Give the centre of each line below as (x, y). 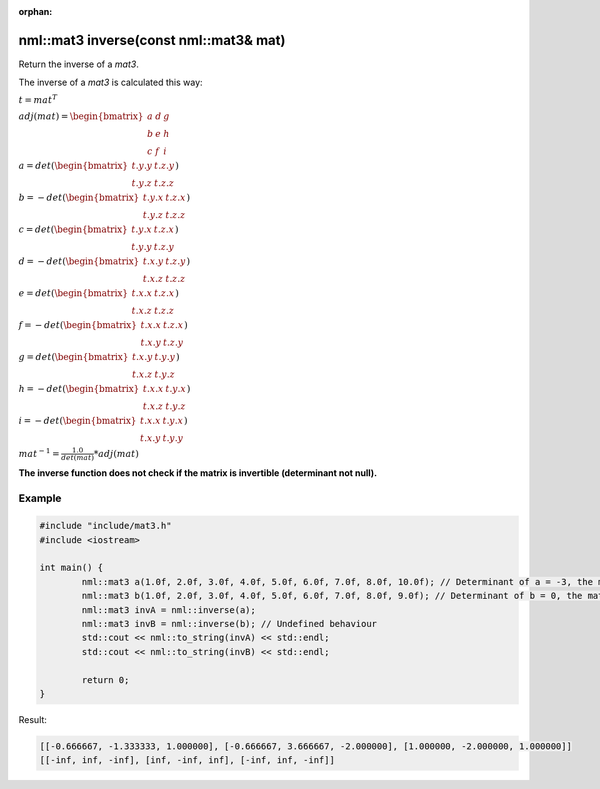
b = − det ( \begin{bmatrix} (79, 198)
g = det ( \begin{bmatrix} (73, 357)
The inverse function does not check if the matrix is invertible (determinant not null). (198, 472)
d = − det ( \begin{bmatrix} (79, 261)
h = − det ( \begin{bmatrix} (79, 389)
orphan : (35, 11)
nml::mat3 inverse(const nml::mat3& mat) (152, 40)
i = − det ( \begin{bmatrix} (77, 421)
